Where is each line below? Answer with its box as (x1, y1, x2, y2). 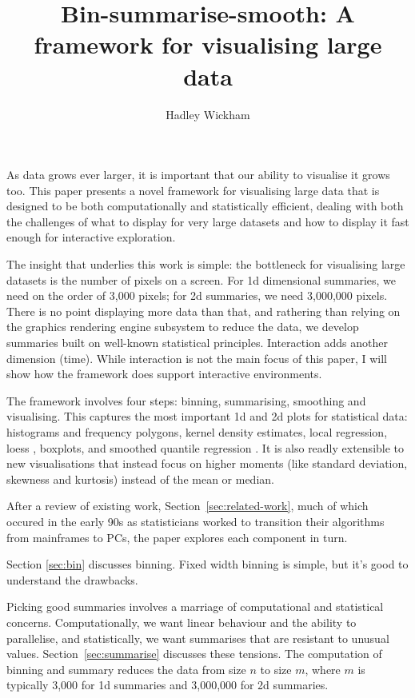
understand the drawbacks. (6, 571, 138, 588)
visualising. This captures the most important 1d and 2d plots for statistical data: (6, 408, 408, 425)
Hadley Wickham (166, 106, 250, 122)
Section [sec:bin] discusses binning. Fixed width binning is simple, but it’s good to (6, 556, 409, 572)
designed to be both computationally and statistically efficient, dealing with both (6, 197, 404, 214)
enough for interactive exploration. (6, 229, 176, 245)
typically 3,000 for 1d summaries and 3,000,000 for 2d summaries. (6, 676, 329, 693)
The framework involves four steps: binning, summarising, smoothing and (6, 392, 366, 409)
